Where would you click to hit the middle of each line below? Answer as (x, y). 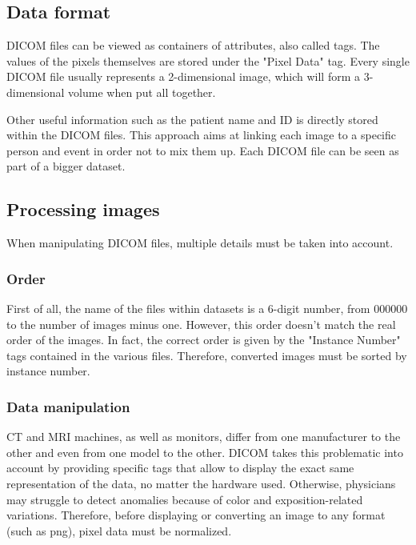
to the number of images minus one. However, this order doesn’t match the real (201, 324)
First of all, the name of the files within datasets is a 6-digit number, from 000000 (207, 308)
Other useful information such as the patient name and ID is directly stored (192, 119)
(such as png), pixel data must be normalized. (119, 530)
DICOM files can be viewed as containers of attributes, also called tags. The (193, 45)
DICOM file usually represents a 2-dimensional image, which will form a (183, 76)
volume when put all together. (142, 92)
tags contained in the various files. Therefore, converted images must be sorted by (207, 355)
